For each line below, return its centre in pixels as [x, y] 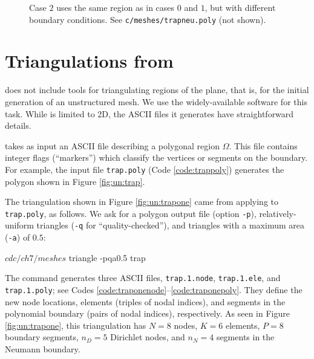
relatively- [278, 213]
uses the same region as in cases [116, 7]
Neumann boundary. [43, 349]
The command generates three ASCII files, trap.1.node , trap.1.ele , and [143, 278]
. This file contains [263, 145]
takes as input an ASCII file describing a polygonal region [112, 145]
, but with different [240, 7]
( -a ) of [18, 237]
